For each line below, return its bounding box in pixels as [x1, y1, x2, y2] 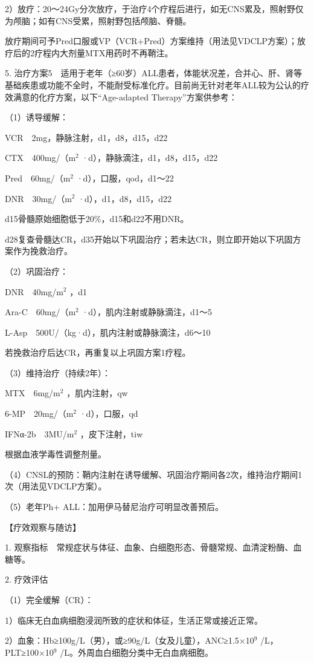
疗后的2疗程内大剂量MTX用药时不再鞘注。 [5, 46, 173, 59]
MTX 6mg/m [5, 387, 60, 399]
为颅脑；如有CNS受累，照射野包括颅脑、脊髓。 [5, 14, 191, 27]
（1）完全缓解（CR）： [5, 593, 94, 606]
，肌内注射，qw [66, 387, 128, 399]
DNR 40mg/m [5, 285, 63, 298]
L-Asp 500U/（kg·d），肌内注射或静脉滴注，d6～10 [5, 325, 211, 338]
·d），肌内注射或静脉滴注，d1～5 [82, 305, 212, 318]
